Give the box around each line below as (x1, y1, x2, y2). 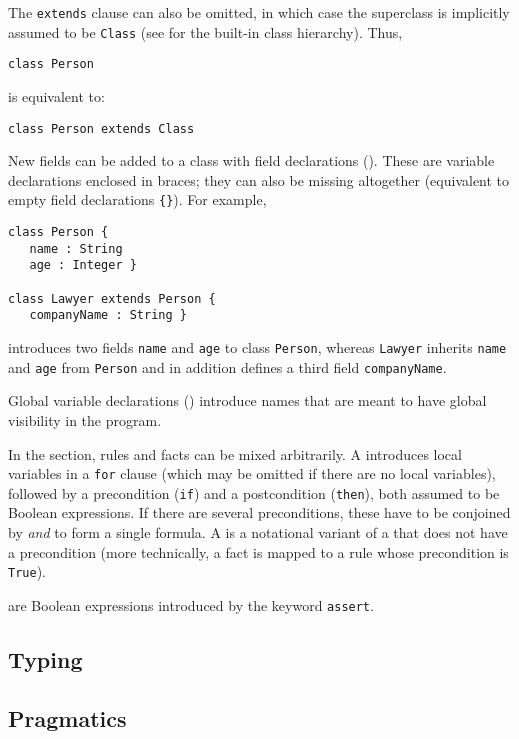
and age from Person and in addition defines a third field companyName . (8, 356, 447, 377)
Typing (8, 643, 83, 674)
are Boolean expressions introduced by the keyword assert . (8, 594, 374, 615)
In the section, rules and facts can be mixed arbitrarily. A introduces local (8, 443, 462, 464)
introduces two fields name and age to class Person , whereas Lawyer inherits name (8, 337, 507, 357)
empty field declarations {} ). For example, (8, 189, 267, 210)
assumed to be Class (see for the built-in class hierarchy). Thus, (8, 21, 403, 42)
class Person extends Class (8, 121, 195, 136)
